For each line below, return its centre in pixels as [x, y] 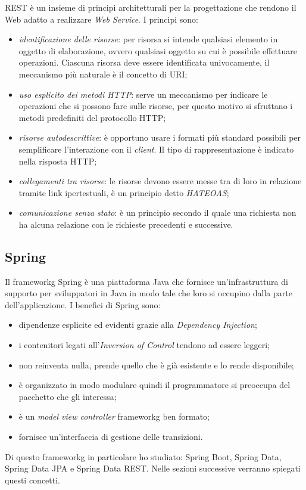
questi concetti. [33, 480]
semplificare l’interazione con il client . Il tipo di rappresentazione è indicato [156, 149]
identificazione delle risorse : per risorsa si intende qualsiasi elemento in [148, 39]
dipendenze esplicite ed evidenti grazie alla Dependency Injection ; [138, 325]
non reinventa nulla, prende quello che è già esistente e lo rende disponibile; [156, 365]
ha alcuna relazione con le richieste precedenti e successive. [126, 224]
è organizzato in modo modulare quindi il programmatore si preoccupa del [154, 385]
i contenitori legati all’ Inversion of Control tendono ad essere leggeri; [144, 345]
